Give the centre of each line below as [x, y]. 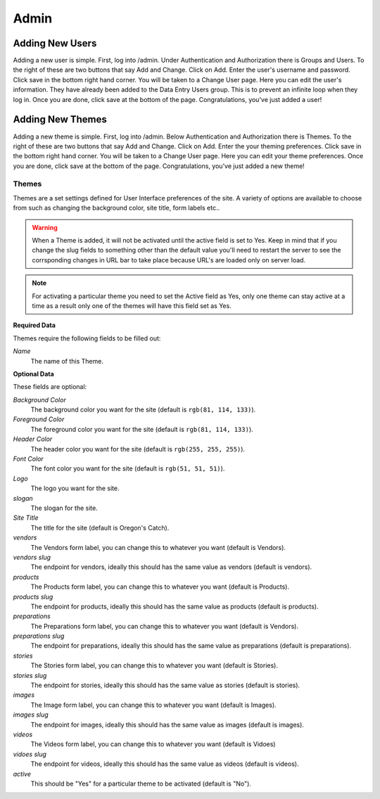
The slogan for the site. [64, 508]
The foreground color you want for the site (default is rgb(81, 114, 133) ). [142, 429]
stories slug [30, 675]
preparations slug [39, 636]
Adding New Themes [60, 120]
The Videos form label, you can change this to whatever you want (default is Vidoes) [153, 744]
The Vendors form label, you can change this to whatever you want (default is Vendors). [158, 547]
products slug [33, 596]
